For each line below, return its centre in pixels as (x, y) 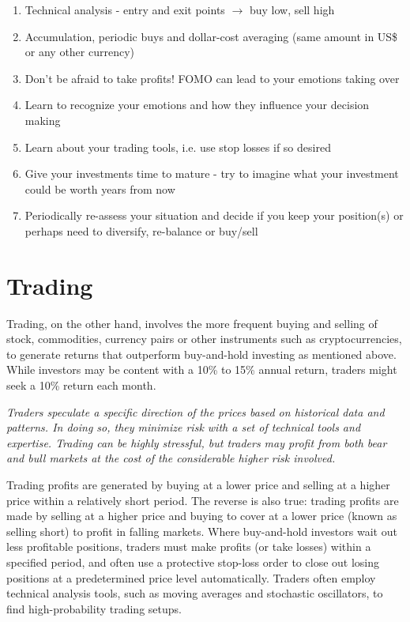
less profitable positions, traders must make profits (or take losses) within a (189, 547)
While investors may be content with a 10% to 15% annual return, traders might (202, 369)
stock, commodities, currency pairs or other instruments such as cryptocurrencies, (204, 339)
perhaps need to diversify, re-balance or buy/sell (141, 230)
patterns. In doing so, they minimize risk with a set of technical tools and (184, 427)
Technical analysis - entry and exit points (125, 9)
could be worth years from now (100, 188)
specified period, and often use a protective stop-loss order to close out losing (193, 562)
